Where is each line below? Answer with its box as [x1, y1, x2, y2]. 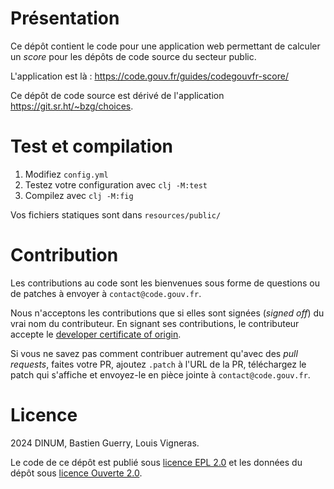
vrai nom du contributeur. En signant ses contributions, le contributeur [10, 317, 300, 329]
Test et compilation [10, 135, 174, 158]
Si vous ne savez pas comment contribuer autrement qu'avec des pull [10, 347, 298, 359]
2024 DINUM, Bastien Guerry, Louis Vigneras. [10, 437, 200, 449]
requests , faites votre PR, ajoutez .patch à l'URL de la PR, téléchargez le [10, 358, 307, 370]
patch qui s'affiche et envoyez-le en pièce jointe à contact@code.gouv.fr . [10, 368, 311, 381]
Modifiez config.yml [24, 168, 109, 180]
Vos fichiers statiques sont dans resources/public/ [10, 208, 222, 221]
